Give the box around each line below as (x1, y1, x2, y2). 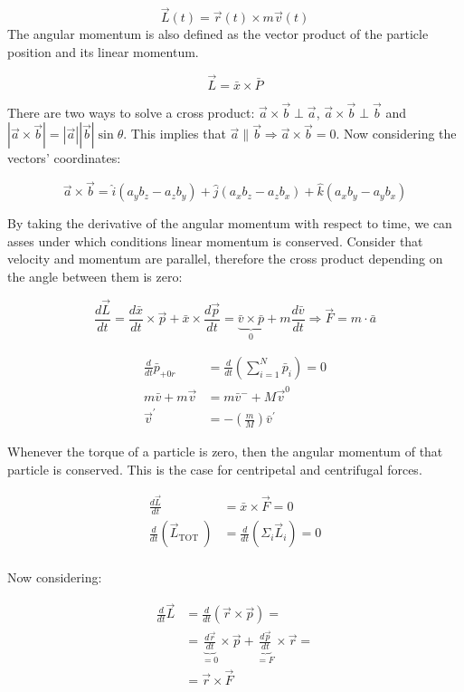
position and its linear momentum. (7, 42, 199, 61)
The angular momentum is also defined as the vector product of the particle (7, 24, 429, 43)
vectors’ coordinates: (7, 149, 121, 168)
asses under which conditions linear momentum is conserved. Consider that (7, 231, 423, 250)
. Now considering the (336, 124, 457, 143)
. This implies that (123, 124, 226, 143)
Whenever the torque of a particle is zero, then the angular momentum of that (7, 442, 443, 461)
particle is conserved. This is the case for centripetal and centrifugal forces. (7, 459, 422, 478)
